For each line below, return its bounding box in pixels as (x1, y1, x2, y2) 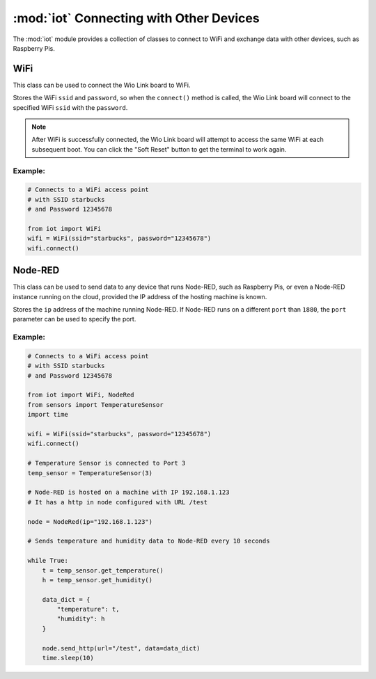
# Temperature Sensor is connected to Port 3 (27, 459, 186, 468)
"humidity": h (56, 615, 105, 623)
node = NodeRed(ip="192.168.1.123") (27, 518, 153, 525)
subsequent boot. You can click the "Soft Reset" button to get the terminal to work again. (31, 145, 287, 153)
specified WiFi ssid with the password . (13, 103, 128, 111)
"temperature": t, (56, 605, 120, 614)
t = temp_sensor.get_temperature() (42, 566, 164, 574)
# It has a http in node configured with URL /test (27, 498, 208, 506)
